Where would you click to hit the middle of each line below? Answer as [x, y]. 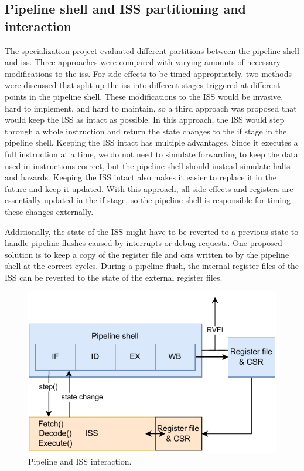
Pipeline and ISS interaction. [80, 461]
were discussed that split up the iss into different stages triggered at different [143, 85]
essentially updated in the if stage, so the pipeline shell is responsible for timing [148, 200]
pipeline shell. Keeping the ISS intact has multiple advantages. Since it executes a [151, 142]
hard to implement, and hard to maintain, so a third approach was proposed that [151, 108]
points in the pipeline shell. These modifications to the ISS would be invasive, [144, 96]
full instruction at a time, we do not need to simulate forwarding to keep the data [151, 154]
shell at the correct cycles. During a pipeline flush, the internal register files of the [152, 266]
